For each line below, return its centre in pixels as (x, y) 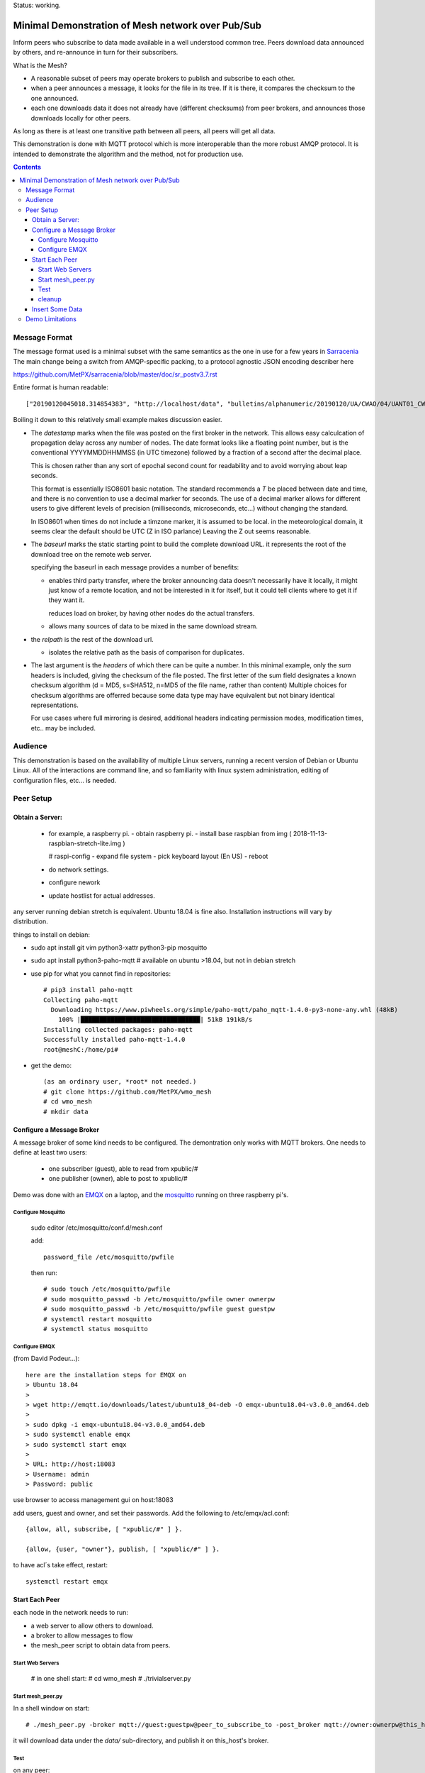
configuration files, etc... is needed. (65, 780)
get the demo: (51, 1065)
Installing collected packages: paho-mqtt (118, 1029)
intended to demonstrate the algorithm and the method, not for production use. (128, 154)
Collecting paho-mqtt (81, 1000)
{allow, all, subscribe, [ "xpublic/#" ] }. (104, 1529)
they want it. (67, 600)
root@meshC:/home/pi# (81, 1049)
